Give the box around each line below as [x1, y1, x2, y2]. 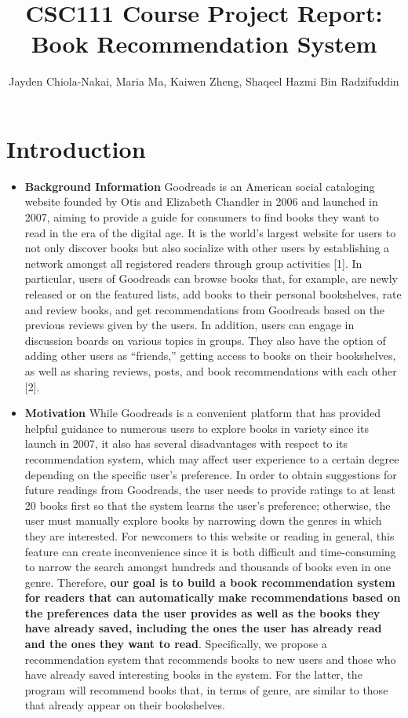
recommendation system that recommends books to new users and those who [24, 650, 396, 667]
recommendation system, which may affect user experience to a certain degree [24, 450, 399, 467]
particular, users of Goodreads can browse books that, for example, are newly [24, 270, 399, 287]
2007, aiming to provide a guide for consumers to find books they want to [24, 209, 379, 225]
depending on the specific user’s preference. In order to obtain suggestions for [24, 466, 397, 482]
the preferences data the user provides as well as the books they [24, 604, 381, 621]
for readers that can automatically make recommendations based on [24, 589, 401, 606]
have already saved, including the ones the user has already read [24, 620, 382, 636]
